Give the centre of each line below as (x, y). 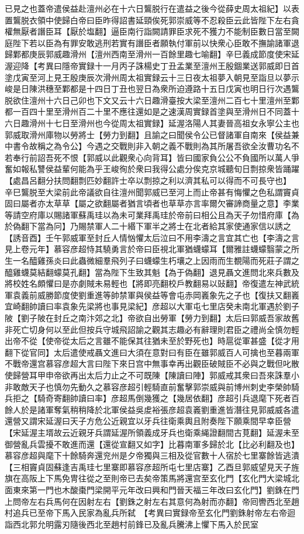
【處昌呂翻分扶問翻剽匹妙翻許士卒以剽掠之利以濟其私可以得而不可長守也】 (146, 180)
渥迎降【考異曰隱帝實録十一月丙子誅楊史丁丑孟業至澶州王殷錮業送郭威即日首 (152, 65)
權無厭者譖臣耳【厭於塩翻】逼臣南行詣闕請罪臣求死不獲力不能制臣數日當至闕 (152, 31)
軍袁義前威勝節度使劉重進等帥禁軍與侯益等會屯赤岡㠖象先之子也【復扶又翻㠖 (152, 294)
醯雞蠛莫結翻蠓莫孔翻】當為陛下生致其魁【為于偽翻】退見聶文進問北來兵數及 (152, 272)
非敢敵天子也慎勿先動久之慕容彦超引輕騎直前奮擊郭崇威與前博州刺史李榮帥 (148, 386)
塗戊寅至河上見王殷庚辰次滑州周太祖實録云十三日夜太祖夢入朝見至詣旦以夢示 (152, 77)
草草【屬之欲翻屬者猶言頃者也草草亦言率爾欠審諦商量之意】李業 (176, 203)
